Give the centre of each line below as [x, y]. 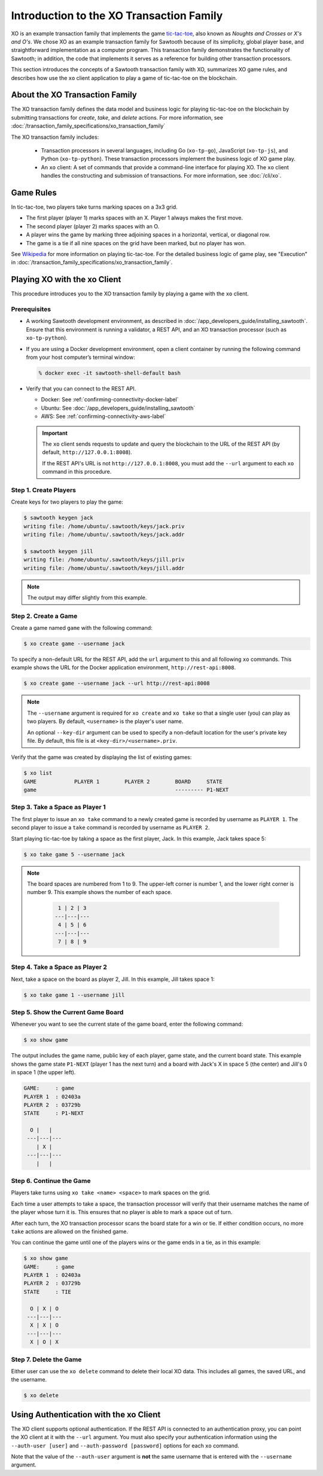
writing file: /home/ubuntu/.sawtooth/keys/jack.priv [104, 526]
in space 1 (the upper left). [43, 1072]
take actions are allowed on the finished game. [70, 1231]
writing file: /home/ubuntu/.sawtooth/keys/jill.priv [104, 560]
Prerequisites [31, 309]
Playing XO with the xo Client [66, 280]
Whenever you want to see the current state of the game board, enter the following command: [127, 1024]
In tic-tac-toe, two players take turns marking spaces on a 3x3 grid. [94, 207]
